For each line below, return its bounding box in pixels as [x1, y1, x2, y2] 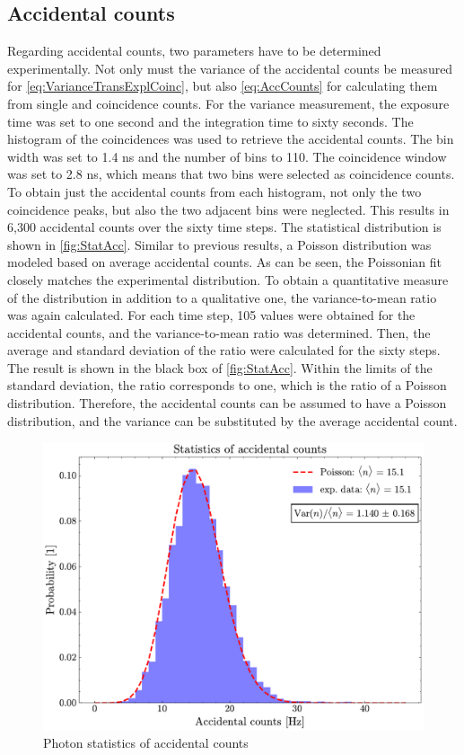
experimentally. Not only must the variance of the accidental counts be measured [7, 58, 453, 77]
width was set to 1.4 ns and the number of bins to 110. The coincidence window [7, 147, 447, 165]
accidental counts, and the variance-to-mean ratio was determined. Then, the [7, 323, 431, 342]
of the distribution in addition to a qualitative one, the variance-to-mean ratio [7, 288, 437, 306]
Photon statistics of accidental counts [43, 733, 249, 752]
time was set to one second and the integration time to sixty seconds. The [7, 111, 414, 130]
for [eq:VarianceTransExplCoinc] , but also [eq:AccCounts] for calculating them [7, 76, 438, 95]
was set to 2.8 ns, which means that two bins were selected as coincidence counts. [7, 164, 455, 183]
